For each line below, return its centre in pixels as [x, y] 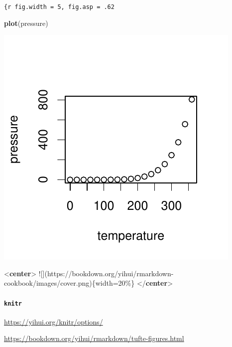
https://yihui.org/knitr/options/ [54, 321]
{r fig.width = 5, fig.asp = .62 [59, 7]
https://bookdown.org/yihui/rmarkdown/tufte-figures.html [94, 338]
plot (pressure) [26, 23]
